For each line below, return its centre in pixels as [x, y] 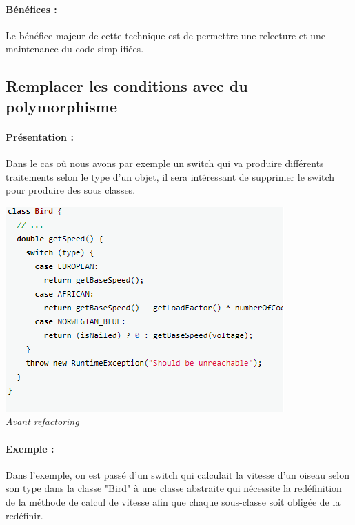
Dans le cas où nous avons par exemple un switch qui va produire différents [165, 162]
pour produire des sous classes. [71, 190]
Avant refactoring [42, 421]
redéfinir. [24, 515]
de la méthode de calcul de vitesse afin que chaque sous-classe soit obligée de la [173, 501]
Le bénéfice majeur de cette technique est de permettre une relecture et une [165, 35]
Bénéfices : [31, 9]
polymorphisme [62, 106]
